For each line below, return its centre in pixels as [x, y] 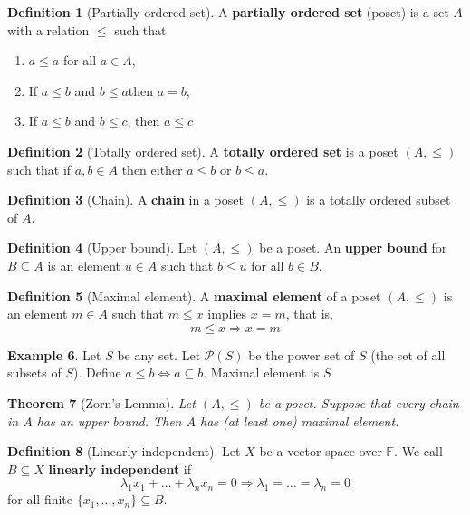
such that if [39, 169]
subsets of [34, 372]
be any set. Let [159, 354]
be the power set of [302, 354]
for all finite [40, 499]
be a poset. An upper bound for [353, 248]
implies [227, 314]
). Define [97, 372]
